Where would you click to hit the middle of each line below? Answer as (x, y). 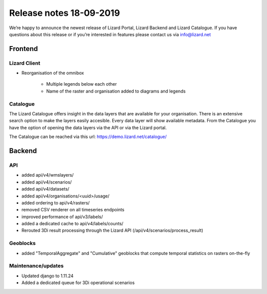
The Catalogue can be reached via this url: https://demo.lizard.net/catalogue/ (88, 137)
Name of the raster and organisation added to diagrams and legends (116, 91)
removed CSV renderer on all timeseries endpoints (73, 210)
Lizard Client (25, 63)
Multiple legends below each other (82, 84)
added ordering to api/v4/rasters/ (56, 202)
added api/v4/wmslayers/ (48, 175)
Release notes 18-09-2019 (65, 13)
